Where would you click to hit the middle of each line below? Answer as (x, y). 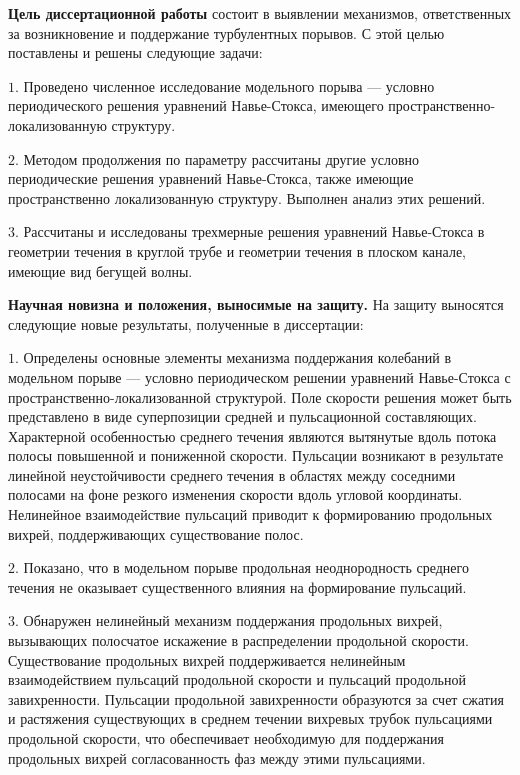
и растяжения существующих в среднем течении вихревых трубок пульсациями (250, 718)
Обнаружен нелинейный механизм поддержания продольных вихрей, (233, 620)
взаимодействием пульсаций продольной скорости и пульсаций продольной (237, 679)
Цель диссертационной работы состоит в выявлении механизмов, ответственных (260, 13)
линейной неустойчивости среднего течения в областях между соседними (232, 474)
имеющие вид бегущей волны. (100, 270)
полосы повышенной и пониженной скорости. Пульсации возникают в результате (256, 455)
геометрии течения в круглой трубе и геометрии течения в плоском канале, (237, 250)
